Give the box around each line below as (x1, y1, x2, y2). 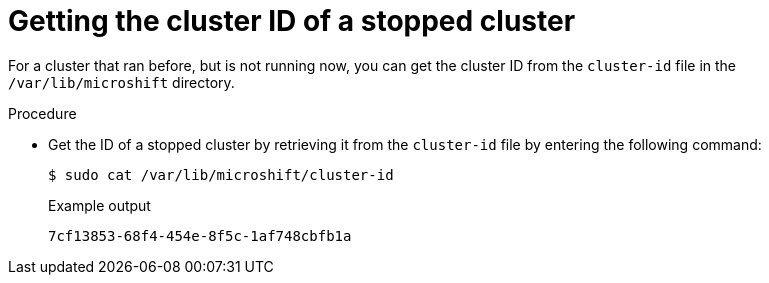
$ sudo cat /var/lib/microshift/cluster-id (48, 166, 394, 183)
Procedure (8, 104, 77, 122)
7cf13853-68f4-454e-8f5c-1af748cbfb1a (48, 227, 352, 244)
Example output (48, 196, 151, 214)
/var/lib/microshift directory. (8, 73, 235, 91)
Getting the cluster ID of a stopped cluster (8, 4, 576, 38)
